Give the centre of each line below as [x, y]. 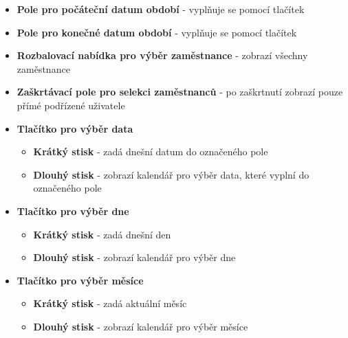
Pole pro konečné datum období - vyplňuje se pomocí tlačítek [157, 32]
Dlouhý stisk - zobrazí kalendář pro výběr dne [134, 257]
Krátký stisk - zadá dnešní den [102, 234]
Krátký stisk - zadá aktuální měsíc [110, 303]
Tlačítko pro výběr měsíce [80, 280]
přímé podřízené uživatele [71, 105]
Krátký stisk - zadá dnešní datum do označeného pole [151, 151]
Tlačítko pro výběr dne [73, 211]
